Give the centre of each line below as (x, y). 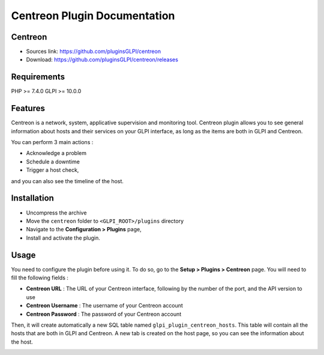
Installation (32, 198)
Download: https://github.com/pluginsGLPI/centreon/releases (102, 59)
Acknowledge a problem (56, 153)
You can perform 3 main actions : (52, 142)
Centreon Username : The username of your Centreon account (104, 306)
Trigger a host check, (52, 170)
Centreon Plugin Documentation (93, 16)
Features (28, 108)
